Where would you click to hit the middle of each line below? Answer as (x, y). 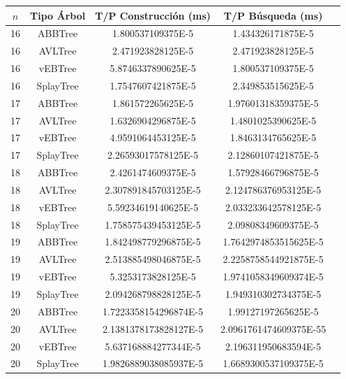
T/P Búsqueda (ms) (273, 15)
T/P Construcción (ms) (153, 15)
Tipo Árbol (58, 15)
